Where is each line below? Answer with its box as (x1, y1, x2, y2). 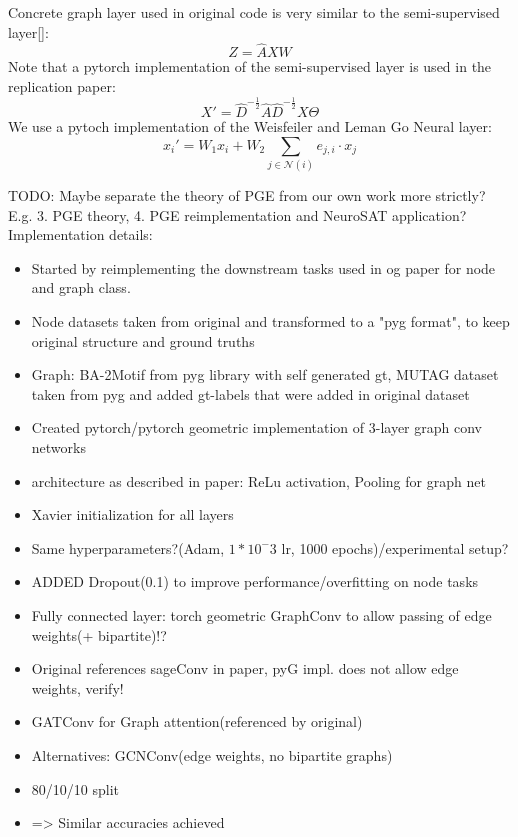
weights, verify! (31, 677, 124, 698)
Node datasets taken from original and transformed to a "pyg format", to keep (31, 311, 510, 332)
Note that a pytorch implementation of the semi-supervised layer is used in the (8, 56, 492, 77)
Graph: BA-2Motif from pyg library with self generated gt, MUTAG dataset (31, 364, 499, 385)
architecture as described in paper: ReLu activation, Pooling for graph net (31, 470, 486, 491)
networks (31, 437, 86, 458)
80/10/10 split (31, 778, 119, 799)
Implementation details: (8, 224, 153, 245)
